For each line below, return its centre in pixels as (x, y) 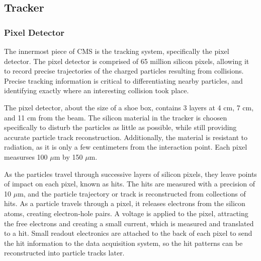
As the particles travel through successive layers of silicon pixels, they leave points (130, 174)
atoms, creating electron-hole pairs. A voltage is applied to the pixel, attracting (126, 213)
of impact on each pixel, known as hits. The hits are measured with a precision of (130, 184)
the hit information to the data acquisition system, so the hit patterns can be (123, 243)
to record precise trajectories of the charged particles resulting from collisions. (124, 71)
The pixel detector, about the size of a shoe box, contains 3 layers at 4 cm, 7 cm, (129, 107)
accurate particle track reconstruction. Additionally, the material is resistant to (126, 137)
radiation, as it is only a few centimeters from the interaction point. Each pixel (126, 147)
